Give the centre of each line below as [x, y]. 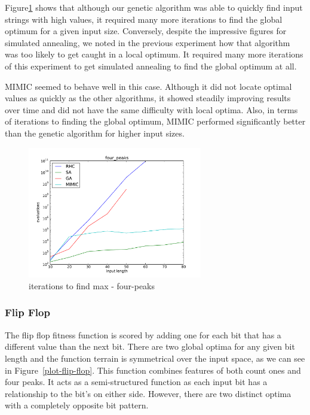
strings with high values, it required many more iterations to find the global [144, 19]
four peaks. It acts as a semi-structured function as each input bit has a [136, 382]
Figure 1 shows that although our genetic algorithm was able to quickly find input [154, 7]
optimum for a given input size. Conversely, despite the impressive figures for [146, 31]
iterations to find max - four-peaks [92, 285]
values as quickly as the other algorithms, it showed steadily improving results [148, 98]
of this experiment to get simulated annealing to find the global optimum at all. [151, 66]
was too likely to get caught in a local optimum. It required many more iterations [154, 54]
